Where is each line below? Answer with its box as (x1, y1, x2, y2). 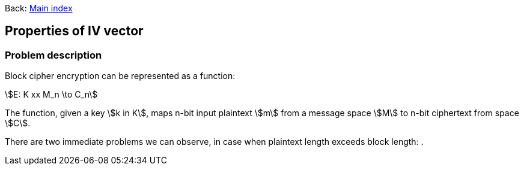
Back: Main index (5, 3, 73, 13)
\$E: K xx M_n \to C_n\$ (5, 89, 98, 100)
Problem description (5, 48, 102, 61)
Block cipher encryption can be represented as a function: (5, 71, 236, 81)
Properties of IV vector (5, 23, 144, 39)
